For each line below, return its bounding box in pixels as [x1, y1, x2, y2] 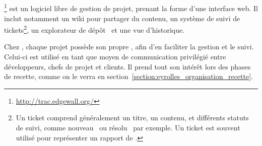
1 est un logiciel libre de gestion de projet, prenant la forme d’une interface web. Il [4, 2, 258, 14]
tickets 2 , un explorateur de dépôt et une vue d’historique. [4, 23, 185, 35]
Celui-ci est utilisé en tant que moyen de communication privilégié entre [4, 51, 226, 62]
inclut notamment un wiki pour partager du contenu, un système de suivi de [4, 13, 240, 23]
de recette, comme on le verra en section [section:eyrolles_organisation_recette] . [4, 71, 253, 82]
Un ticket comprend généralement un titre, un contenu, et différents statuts [16, 112, 249, 123]
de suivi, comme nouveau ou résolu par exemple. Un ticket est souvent [16, 122, 240, 133]
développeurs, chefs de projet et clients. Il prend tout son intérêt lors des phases [4, 61, 251, 71]
